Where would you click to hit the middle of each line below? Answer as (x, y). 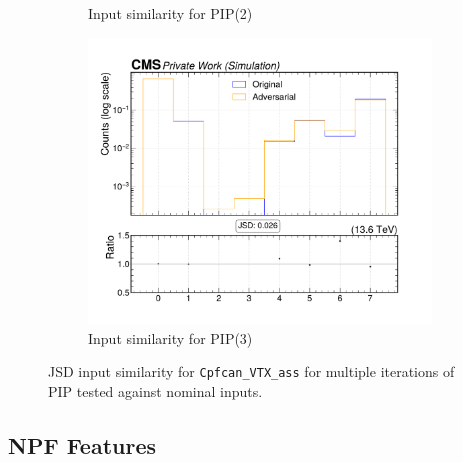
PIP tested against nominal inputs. (155, 390)
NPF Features (82, 444)
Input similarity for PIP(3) (170, 337)
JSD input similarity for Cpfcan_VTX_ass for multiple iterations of (251, 371)
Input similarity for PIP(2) (170, 13)
